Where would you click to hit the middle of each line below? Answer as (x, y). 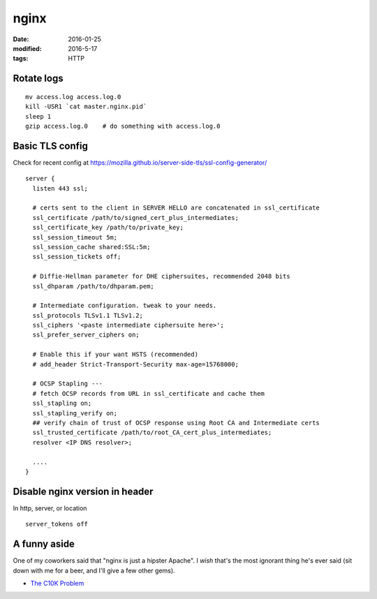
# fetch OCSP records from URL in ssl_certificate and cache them (148, 393)
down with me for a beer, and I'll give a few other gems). (94, 570)
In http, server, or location (50, 508)
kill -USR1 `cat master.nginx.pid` (86, 107)
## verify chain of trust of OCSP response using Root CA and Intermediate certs (176, 423)
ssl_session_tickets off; (77, 257)
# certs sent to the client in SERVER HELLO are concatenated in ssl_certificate (176, 208)
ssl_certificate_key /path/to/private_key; (108, 228)
